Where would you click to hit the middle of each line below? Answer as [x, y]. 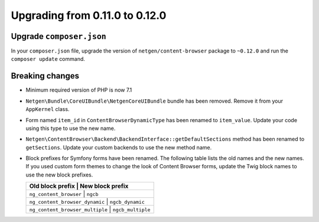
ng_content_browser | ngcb [64, 194]
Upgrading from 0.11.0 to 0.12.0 [89, 15]
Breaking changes [45, 76]
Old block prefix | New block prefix [79, 186]
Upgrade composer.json [58, 36]
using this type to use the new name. [71, 128]
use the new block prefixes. [59, 175]
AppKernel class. [48, 109]
